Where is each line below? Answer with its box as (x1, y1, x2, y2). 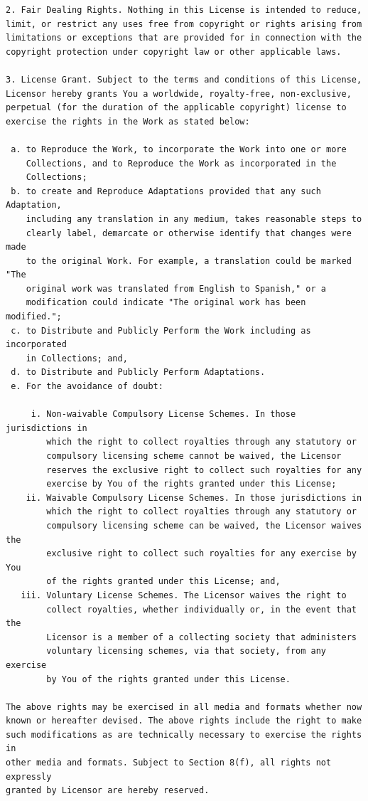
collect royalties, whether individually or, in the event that (46, 604, 357, 615)
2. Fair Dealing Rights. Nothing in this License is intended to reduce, (6, 5, 362, 15)
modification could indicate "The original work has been (26, 297, 306, 308)
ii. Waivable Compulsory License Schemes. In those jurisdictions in (26, 492, 362, 503)
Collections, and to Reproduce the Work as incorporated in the (26, 158, 337, 169)
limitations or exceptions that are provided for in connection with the (6, 33, 362, 43)
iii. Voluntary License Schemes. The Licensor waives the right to (21, 590, 347, 600)
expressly (6, 771, 52, 782)
